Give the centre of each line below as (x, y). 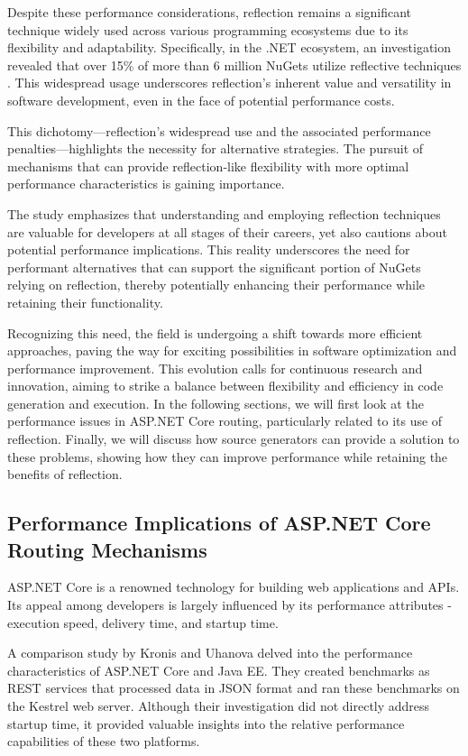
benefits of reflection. (65, 474)
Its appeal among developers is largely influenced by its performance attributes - (229, 605)
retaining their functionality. (85, 302)
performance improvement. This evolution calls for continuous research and (215, 368)
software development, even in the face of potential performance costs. (201, 100)
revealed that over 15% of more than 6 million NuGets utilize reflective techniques (234, 65)
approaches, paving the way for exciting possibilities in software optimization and (232, 350)
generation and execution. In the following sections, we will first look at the (216, 403)
